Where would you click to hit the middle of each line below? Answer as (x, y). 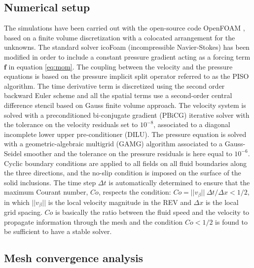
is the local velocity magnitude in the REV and (120, 202)
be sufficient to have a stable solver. (58, 231)
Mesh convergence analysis (74, 258)
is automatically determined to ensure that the (179, 182)
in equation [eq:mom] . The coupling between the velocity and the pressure (121, 66)
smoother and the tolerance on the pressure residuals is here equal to (128, 153)
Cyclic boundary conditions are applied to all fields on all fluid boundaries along (125, 163)
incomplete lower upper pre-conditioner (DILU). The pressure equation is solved (125, 134)
